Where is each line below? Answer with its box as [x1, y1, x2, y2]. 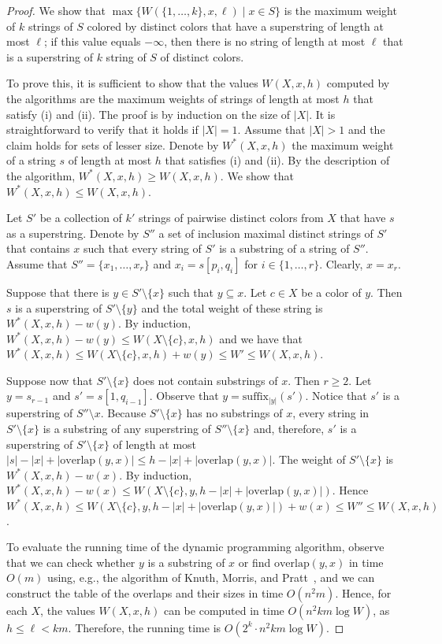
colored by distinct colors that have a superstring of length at [87, 17, 384, 34]
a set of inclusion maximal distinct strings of [158, 224, 373, 241]
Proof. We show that [6, 2, 106, 18]
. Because [100, 405, 147, 421]
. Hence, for [335, 584, 392, 601]
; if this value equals [43, 33, 141, 50]
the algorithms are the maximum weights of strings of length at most [6, 90, 340, 106]
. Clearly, [319, 255, 363, 272]
